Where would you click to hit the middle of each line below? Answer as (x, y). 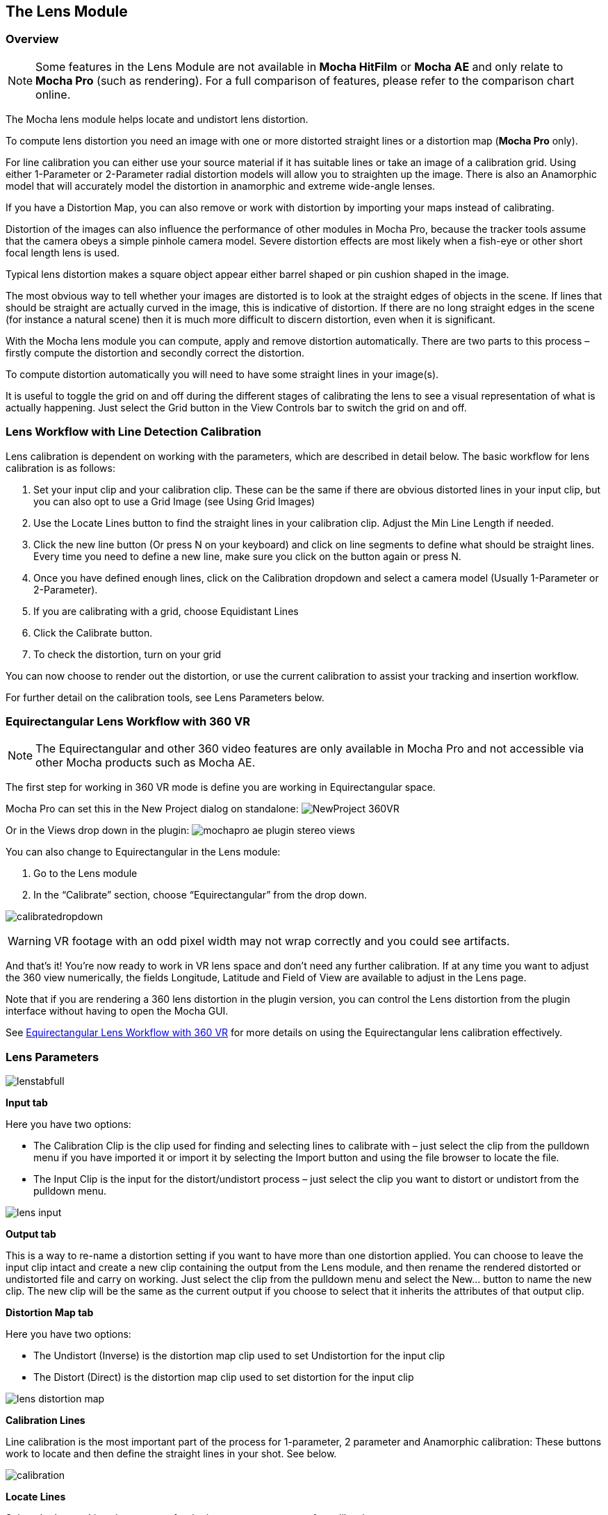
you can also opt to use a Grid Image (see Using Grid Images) (174, 501)
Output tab (31, 1234)
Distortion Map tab (50, 1313)
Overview (32, 39)
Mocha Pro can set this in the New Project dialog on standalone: (152, 809)
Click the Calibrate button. (93, 632)
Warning (30, 941)
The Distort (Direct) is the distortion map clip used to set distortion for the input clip (224, 1377)
